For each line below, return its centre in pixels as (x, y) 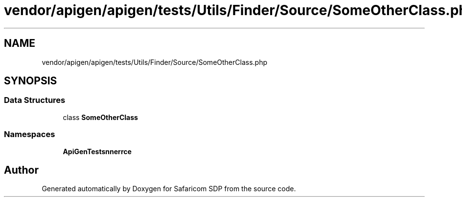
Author (21, 170)
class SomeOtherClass (100, 117)
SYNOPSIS (31, 81)
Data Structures (35, 100)
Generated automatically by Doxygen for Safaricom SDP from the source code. (169, 189)
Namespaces (30, 134)
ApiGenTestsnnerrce (97, 151)
